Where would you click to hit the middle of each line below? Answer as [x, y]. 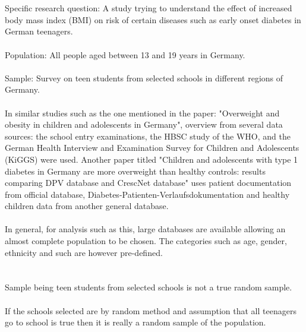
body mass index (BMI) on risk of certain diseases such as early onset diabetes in [153, 19]
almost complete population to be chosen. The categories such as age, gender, [146, 241]
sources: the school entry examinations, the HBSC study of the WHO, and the [148, 136]
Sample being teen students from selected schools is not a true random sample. [149, 287]
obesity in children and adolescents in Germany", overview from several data [144, 124]
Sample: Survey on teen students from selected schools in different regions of [144, 78]
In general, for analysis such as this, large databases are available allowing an [145, 229]
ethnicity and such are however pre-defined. [84, 252]
